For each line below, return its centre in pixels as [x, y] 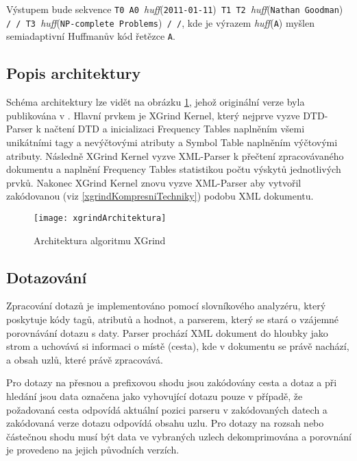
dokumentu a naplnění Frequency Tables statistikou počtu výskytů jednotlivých [174, 169]
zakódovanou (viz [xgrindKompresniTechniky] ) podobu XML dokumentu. [160, 196]
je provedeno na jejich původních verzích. [93, 450]
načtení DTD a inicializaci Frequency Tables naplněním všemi [174, 129]
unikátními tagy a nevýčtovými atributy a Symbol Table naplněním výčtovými [172, 142]
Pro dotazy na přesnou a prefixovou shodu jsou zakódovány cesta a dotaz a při [172, 382]
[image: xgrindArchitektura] [100, 218]
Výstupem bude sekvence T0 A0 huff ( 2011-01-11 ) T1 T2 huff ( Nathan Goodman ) [175, 9]
